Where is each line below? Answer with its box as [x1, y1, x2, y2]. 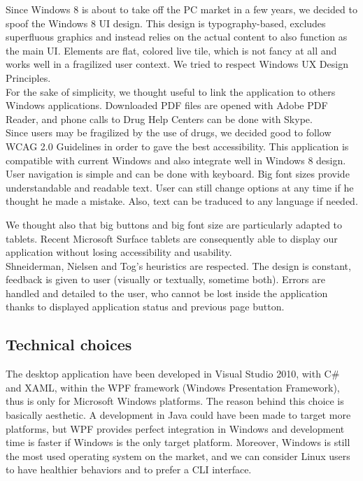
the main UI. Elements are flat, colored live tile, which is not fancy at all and [6, 43, 337, 57]
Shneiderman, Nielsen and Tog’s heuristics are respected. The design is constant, [6, 258, 351, 273]
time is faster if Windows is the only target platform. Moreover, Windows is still [6, 435, 350, 450]
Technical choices [6, 333, 132, 355]
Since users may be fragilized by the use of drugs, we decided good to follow [6, 125, 332, 140]
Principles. [6, 70, 51, 85]
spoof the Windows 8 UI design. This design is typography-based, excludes [6, 15, 326, 30]
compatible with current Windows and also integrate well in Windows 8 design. [6, 152, 346, 167]
